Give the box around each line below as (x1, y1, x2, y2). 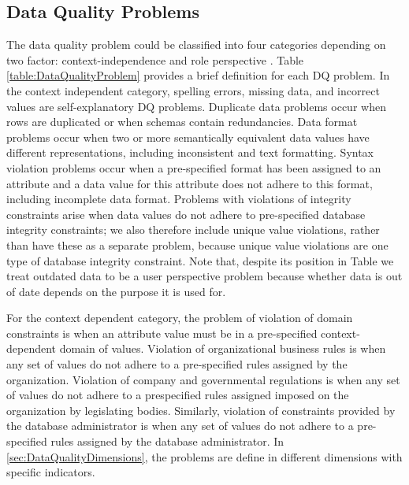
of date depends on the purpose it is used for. (6, 283, 226, 299)
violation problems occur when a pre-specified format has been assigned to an (6, 159, 381, 176)
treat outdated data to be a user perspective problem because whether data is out (6, 268, 403, 284)
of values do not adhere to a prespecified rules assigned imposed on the (6, 387, 349, 403)
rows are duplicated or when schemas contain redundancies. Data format (6, 113, 358, 130)
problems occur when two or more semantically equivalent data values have (6, 128, 370, 145)
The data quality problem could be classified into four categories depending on (6, 36, 386, 53)
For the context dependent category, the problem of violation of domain (6, 309, 353, 326)
